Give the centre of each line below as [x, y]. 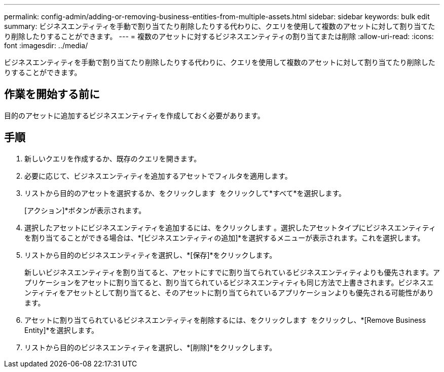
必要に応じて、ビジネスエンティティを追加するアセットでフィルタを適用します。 [158, 176]
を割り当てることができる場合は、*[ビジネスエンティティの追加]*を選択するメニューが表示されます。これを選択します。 [225, 238]
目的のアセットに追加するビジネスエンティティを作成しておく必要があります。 [134, 115]
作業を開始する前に [52, 94]
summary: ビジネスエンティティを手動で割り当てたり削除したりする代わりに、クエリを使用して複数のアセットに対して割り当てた [220, 26]
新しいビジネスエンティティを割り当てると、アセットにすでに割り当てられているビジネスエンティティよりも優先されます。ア [232, 272]
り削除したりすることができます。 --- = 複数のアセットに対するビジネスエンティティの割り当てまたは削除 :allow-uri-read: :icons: [219, 36]
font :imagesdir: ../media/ [46, 45]
